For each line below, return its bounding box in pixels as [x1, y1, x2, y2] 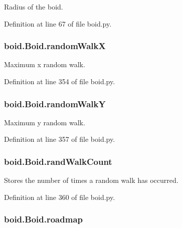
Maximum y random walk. [4, 117, 85, 127]
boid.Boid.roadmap [4, 213, 83, 225]
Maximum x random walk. [4, 59, 85, 70]
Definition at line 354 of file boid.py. [4, 76, 115, 86]
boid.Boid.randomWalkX [4, 40, 106, 52]
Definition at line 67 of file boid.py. [4, 18, 112, 29]
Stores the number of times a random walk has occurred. [4, 175, 178, 185]
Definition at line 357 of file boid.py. [4, 134, 115, 144]
